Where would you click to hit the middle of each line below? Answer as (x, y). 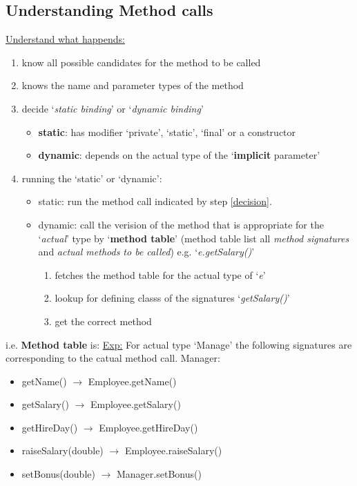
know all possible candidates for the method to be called (141, 62)
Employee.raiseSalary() (173, 450)
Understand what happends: (65, 39)
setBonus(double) (58, 474)
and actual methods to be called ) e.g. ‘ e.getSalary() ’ (146, 252)
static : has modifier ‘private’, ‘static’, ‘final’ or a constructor (167, 132)
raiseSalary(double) (62, 450)
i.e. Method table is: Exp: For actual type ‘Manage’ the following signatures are (179, 344)
